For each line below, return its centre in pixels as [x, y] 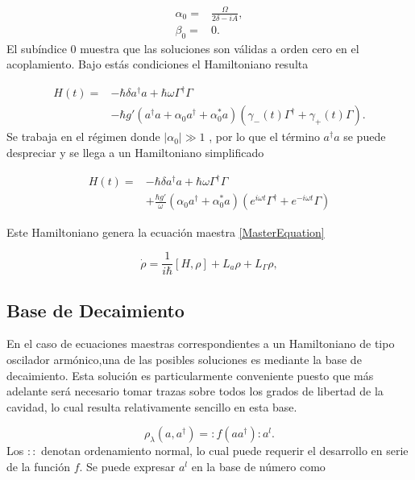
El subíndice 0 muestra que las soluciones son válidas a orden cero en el [183, 48]
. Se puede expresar [127, 466]
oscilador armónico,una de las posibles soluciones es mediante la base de [184, 359]
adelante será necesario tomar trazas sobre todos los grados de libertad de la [195, 391]
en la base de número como [258, 466]
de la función [38, 466]
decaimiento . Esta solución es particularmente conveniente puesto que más [190, 375]
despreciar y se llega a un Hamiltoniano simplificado [135, 153]
